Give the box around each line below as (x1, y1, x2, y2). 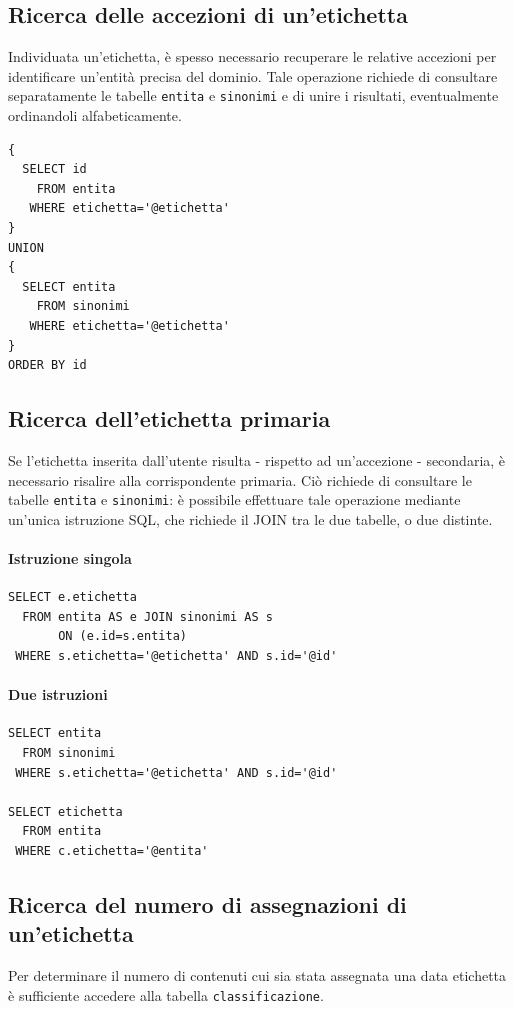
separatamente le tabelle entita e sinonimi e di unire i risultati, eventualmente (8, 85, 499, 106)
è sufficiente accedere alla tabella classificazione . (8, 984, 324, 1005)
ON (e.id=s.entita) (58, 629, 187, 644)
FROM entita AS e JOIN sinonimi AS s (22, 609, 273, 624)
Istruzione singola (8, 548, 132, 568)
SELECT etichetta (8, 804, 123, 819)
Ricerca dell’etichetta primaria (8, 403, 331, 434)
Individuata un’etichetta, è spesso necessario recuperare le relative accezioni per (8, 46, 497, 67)
